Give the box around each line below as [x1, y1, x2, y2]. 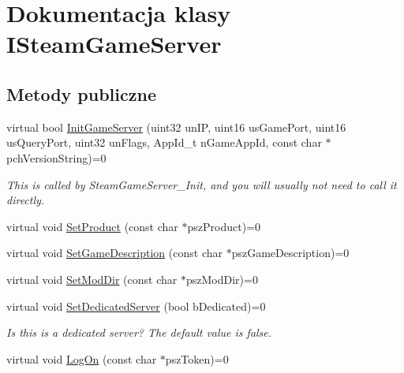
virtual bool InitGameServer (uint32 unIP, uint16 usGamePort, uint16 [6, 118, 346, 135]
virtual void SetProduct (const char [6, 218, 178, 234]
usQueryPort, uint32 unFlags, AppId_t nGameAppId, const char [6, 134, 322, 151]
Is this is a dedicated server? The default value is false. [6, 324, 272, 341]
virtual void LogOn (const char [6, 350, 157, 367]
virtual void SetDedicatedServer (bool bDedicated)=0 [6, 297, 266, 314]
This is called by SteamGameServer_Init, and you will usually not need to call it [6, 176, 397, 192]
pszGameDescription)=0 [231, 244, 350, 261]
